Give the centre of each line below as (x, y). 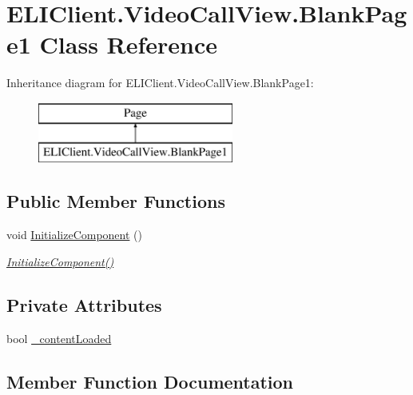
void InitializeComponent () (74, 235)
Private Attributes (84, 304)
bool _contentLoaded (59, 338)
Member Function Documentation (150, 381)
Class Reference (129, 44)
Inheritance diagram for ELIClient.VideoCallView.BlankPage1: (160, 83)
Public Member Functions (116, 201)
